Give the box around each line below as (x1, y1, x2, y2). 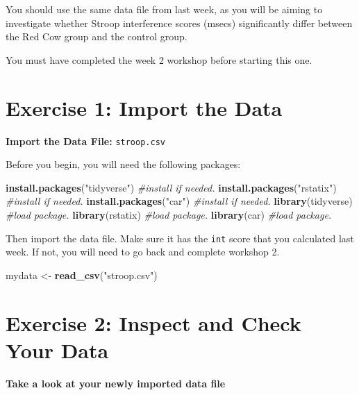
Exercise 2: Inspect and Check (6, 308, 301, 337)
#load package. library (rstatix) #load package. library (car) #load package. (6, 207, 332, 221)
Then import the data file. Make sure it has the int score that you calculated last (6, 230, 354, 245)
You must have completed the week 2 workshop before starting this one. (6, 52, 312, 67)
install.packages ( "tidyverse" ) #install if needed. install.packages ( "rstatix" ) (6, 180, 337, 194)
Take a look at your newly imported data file (6, 376, 226, 390)
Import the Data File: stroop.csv (6, 133, 165, 148)
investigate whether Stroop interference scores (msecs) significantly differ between (6, 15, 353, 30)
